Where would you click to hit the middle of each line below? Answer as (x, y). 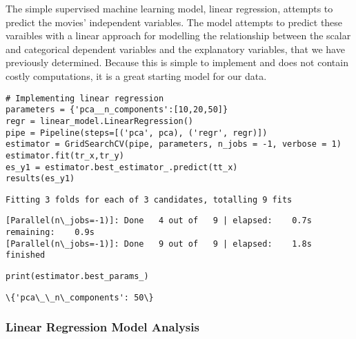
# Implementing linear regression (85, 98)
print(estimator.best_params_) (77, 277)
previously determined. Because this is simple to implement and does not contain (177, 62)
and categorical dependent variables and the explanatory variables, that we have (175, 49)
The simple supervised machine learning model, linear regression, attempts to (169, 8)
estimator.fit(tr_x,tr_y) (65, 155)
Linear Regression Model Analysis (102, 327)
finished (26, 255)
